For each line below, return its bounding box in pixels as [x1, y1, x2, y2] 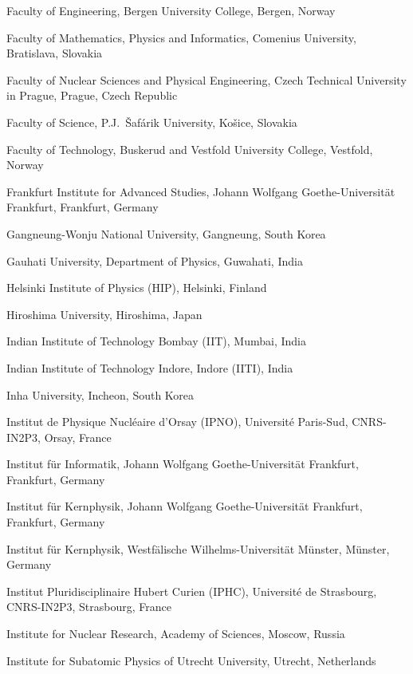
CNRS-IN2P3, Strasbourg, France [6, 598, 171, 615]
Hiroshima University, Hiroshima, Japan [6, 305, 203, 322]
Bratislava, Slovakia [6, 45, 103, 61]
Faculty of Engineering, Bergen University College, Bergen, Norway [6, 2, 336, 18]
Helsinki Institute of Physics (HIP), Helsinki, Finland [6, 279, 267, 296]
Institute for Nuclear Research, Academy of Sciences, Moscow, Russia [6, 625, 345, 642]
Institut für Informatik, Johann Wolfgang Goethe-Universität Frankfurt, [6, 455, 359, 472]
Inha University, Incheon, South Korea [6, 386, 195, 403]
